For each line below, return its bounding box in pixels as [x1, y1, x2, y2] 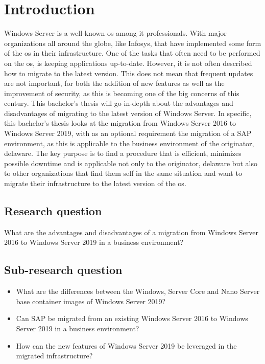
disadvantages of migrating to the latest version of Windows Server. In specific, [4, 107, 252, 118]
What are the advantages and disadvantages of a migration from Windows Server [4, 226, 258, 237]
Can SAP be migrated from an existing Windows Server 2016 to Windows [16, 313, 248, 324]
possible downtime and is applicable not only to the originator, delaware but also [4, 157, 257, 168]
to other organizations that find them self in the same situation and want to [4, 168, 242, 178]
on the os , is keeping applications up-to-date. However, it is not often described [4, 57, 252, 68]
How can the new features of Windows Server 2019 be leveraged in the [16, 340, 237, 351]
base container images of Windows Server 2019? [16, 295, 166, 306]
